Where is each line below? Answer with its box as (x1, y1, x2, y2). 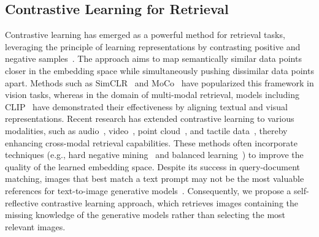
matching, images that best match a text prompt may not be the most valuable (5, 172, 304, 185)
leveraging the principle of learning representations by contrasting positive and (5, 40, 301, 53)
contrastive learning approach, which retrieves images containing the (41, 196, 299, 209)
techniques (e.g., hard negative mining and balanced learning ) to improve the (5, 148, 304, 161)
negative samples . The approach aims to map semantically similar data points (5, 52, 302, 65)
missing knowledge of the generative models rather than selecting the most (5, 208, 286, 221)
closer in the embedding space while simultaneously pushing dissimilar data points (5, 64, 314, 77)
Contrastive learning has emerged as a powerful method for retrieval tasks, (5, 28, 285, 41)
